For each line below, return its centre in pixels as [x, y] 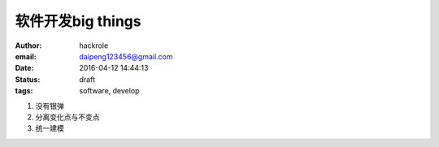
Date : [24, 68]
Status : [28, 79]
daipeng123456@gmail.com [126, 56]
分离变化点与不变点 [67, 117]
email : [26, 56]
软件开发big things [78, 21]
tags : [24, 91]
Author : [28, 45]
